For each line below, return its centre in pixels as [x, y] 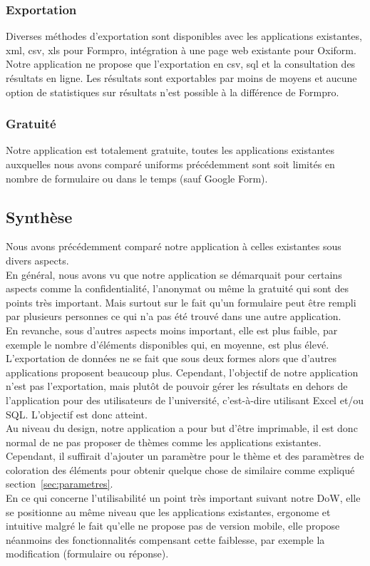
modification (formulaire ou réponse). [87, 554]
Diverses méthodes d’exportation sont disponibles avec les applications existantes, [184, 36]
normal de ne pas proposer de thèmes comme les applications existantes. [164, 442]
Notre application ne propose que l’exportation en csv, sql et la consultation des [181, 64]
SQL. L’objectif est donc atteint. [77, 414]
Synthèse [39, 216]
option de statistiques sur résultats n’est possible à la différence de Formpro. [173, 92]
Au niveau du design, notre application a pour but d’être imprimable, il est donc [182, 428]
